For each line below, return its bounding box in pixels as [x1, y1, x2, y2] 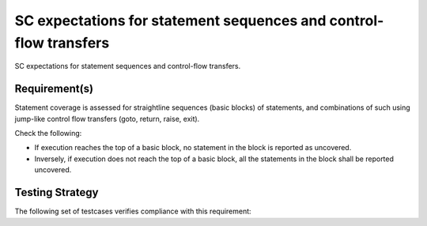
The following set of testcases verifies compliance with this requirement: [14, 206, 252, 217]
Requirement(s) [14, 82, 94, 96]
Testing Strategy [14, 186, 99, 199]
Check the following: [14, 129, 82, 138]
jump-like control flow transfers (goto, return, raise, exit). [14, 114, 200, 123]
